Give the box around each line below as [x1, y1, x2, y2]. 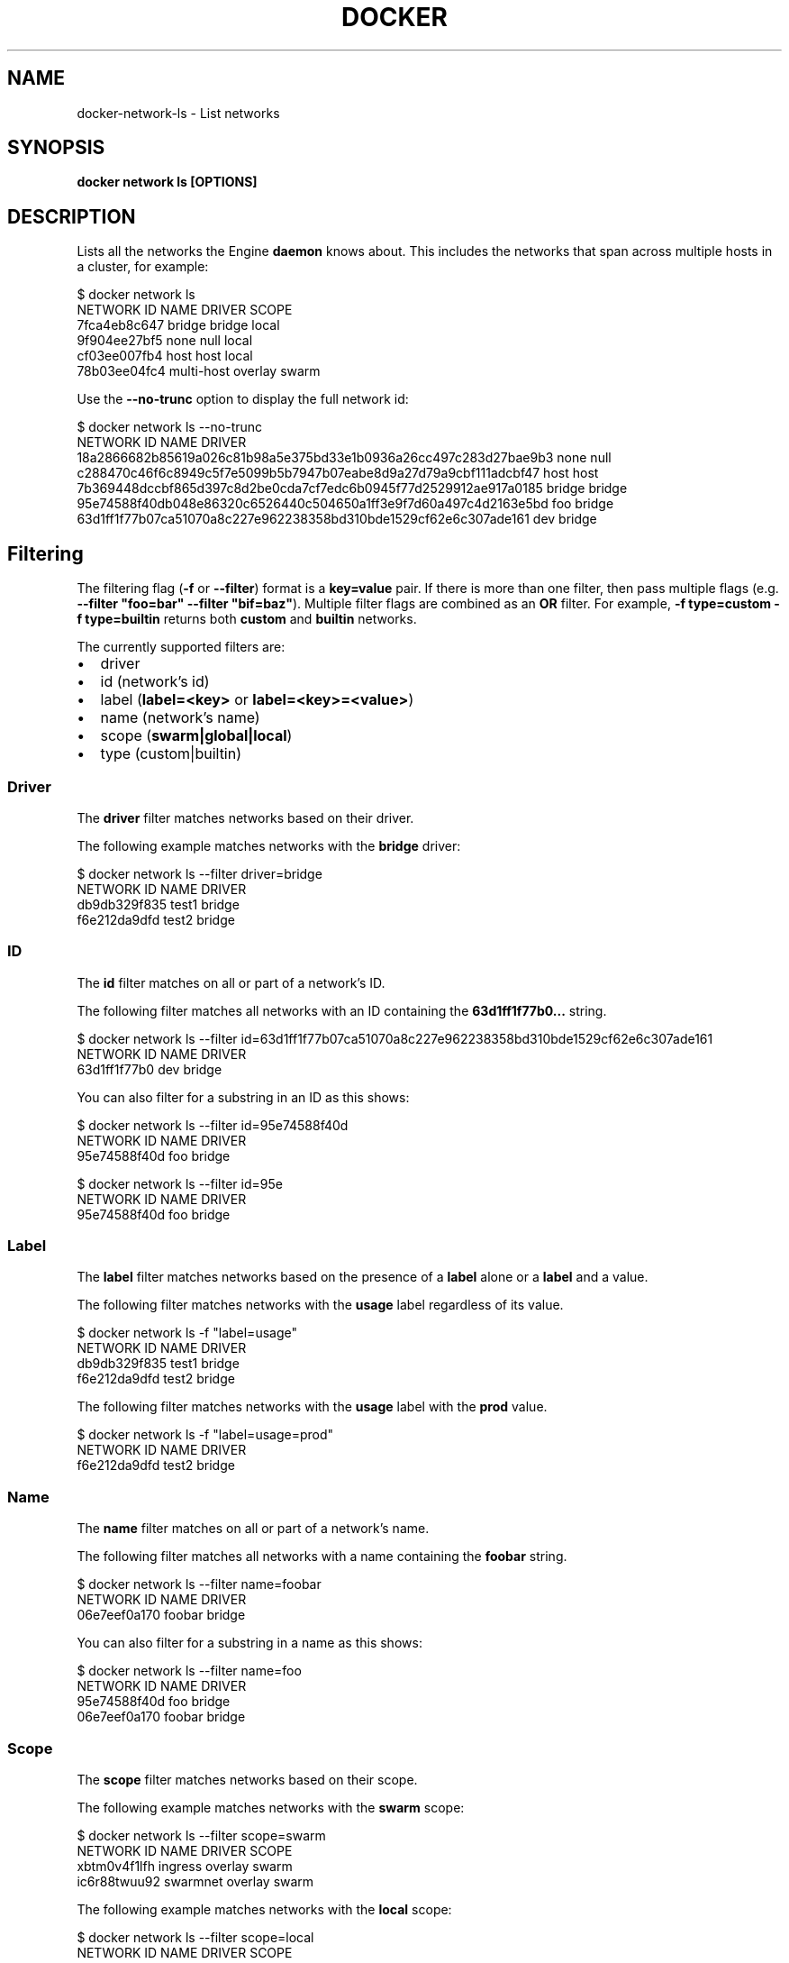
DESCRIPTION [7, 205, 136, 228]
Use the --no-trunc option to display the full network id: [77, 391, 409, 407]
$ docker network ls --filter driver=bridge [77, 865, 322, 881]
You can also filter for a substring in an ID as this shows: [77, 1089, 410, 1105]
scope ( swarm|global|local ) [100, 726, 293, 745]
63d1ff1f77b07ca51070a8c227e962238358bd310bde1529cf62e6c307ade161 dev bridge [77, 511, 597, 527]
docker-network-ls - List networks [77, 105, 280, 121]
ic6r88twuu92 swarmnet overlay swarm [77, 1873, 314, 1889]
